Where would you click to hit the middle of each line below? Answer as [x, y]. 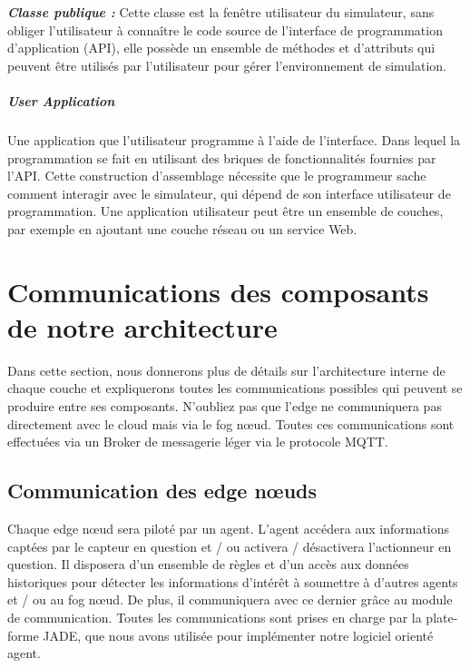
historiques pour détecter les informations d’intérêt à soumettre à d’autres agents [233, 581]
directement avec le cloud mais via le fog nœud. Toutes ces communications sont [231, 423]
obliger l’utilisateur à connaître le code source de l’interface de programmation [225, 29]
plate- [442, 617]
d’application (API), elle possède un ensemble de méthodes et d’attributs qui [221, 48]
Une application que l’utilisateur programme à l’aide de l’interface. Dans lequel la [234, 139]
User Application [61, 100]
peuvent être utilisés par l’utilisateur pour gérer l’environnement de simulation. [227, 65]
